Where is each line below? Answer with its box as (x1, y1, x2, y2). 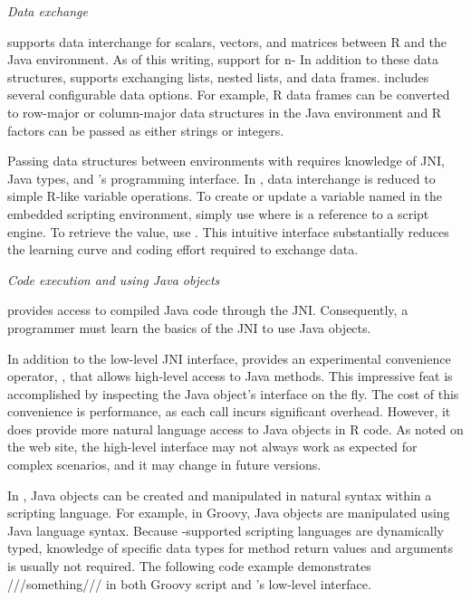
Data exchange (7, 2, 88, 20)
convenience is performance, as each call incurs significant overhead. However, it (7, 402, 451, 421)
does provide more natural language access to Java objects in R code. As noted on (7, 419, 464, 438)
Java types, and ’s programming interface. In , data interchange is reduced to (7, 168, 436, 187)
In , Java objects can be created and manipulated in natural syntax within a (7, 485, 432, 504)
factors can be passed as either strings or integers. (7, 120, 284, 139)
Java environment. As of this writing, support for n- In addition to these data (7, 50, 438, 69)
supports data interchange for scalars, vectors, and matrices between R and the (7, 32, 447, 51)
